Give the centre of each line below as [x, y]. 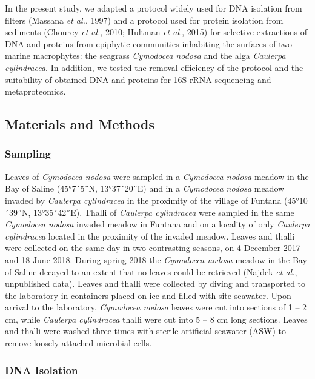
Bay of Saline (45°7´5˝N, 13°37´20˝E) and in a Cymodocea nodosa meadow [145, 188]
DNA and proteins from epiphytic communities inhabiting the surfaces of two [148, 43]
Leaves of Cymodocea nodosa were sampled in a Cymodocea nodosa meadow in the [157, 176]
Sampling [28, 154]
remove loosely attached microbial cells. [78, 343]
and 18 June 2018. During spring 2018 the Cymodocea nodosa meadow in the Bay [156, 259]
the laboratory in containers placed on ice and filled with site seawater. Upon [148, 295]
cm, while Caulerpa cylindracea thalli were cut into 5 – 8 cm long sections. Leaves [156, 319]
